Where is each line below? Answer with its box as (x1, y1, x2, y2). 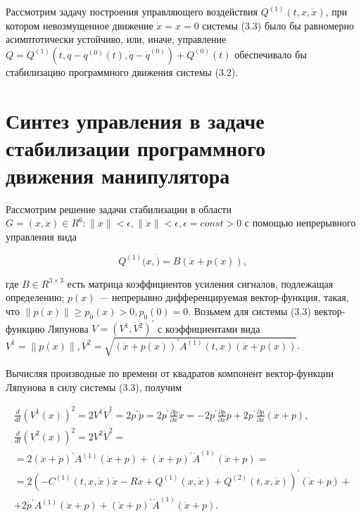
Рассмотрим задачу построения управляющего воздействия (6, 4, 258, 18)
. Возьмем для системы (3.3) (188, 304, 311, 319)
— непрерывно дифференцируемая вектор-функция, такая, (99, 290, 349, 305)
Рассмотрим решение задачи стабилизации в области (6, 201, 232, 216)
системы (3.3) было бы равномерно (202, 18, 354, 32)
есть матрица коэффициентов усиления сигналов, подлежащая (67, 276, 334, 291)
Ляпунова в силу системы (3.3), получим (6, 379, 182, 394)
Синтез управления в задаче (6, 106, 265, 134)
